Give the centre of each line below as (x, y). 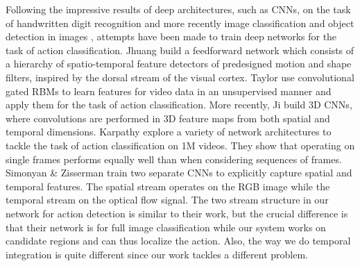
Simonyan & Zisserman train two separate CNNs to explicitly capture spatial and (179, 173)
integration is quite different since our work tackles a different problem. (157, 254)
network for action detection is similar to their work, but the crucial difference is (177, 213)
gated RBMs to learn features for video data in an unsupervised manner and (169, 91)
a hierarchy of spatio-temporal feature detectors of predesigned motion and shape (179, 64)
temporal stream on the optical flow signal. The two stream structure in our (167, 200)
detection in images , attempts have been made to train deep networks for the (171, 36)
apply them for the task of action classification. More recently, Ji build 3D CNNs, (179, 105)
